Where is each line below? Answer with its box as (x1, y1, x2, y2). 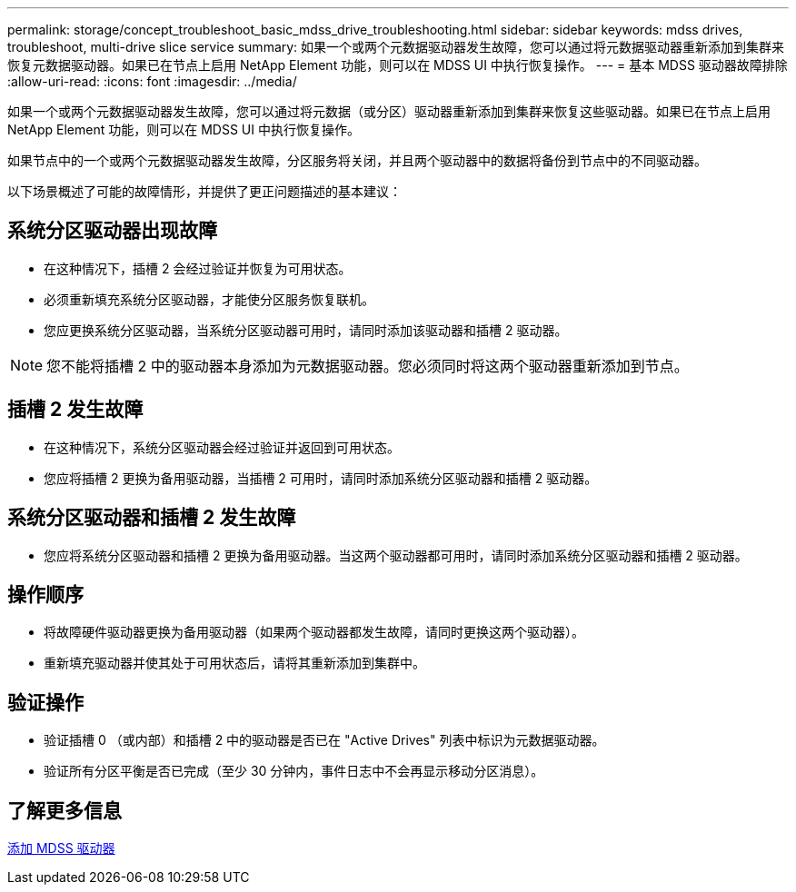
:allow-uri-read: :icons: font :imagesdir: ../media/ (7, 74, 297, 89)
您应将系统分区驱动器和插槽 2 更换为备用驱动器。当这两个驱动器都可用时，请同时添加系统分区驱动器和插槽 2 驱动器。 (44, 547, 748, 563)
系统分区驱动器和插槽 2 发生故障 (7, 506, 296, 530)
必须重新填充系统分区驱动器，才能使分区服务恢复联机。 (44, 291, 374, 307)
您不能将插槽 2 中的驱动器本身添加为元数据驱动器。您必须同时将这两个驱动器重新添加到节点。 (46, 356, 689, 375)
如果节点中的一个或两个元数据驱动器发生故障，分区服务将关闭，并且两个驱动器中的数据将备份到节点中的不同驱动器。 (7, 153, 707, 168)
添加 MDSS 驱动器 (7, 840, 115, 857)
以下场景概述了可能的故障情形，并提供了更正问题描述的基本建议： (7, 183, 402, 199)
